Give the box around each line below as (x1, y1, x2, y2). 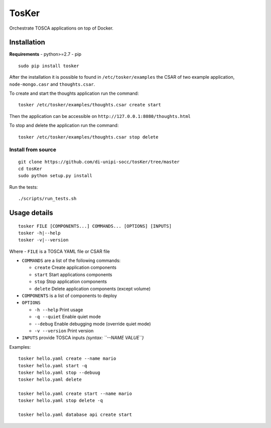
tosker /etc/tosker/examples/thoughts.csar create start (18, 102, 162, 108)
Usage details (9, 208, 53, 217)
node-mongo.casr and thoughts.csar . (9, 81, 95, 87)
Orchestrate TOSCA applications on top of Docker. (9, 25, 114, 31)
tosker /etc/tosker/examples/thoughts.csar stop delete (18, 134, 159, 140)
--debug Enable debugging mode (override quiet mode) (34, 321, 151, 327)
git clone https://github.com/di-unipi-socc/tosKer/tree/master (18, 159, 180, 165)
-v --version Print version (34, 328, 94, 334)
